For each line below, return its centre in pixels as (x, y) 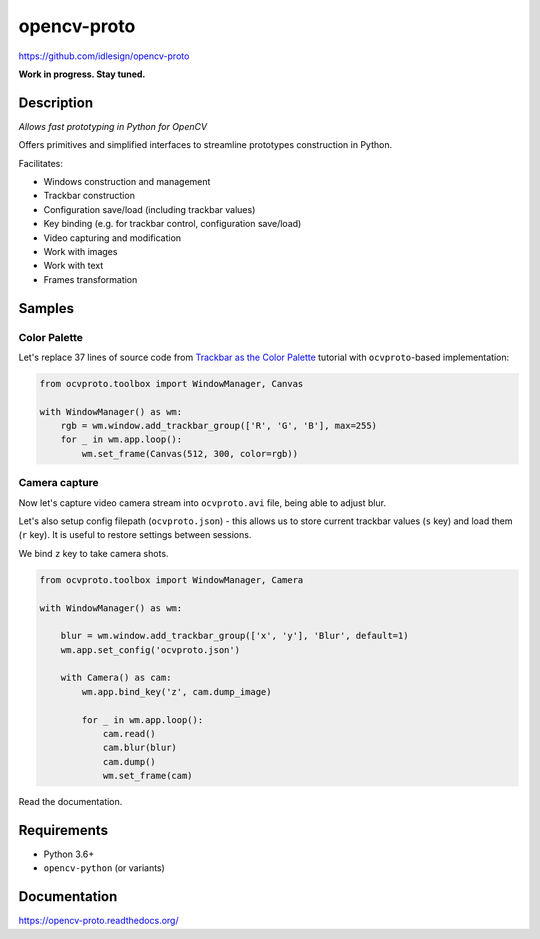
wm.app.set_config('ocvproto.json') (150, 649)
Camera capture (58, 483)
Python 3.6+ (69, 854)
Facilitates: (41, 163)
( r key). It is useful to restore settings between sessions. (135, 535)
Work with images (80, 251)
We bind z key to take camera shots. (93, 553)
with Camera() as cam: (116, 678)
